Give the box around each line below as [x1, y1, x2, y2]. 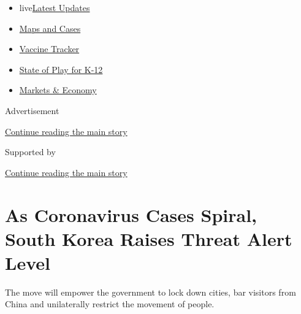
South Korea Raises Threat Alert [5, 226, 292, 251]
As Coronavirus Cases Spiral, [5, 202, 257, 227]
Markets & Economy [19, 83, 97, 96]
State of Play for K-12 [19, 63, 103, 75]
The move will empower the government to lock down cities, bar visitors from [5, 285, 296, 298]
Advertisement [5, 104, 59, 117]
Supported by [5, 145, 56, 158]
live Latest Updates [19, 1, 90, 13]
